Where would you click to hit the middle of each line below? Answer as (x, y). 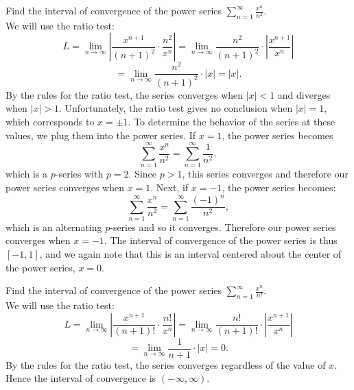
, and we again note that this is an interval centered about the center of (190, 254)
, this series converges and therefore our (265, 174)
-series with (79, 174)
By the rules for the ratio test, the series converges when (125, 94)
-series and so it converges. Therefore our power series (223, 227)
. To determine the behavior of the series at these (232, 122)
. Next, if (169, 187)
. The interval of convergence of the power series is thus (221, 240)
